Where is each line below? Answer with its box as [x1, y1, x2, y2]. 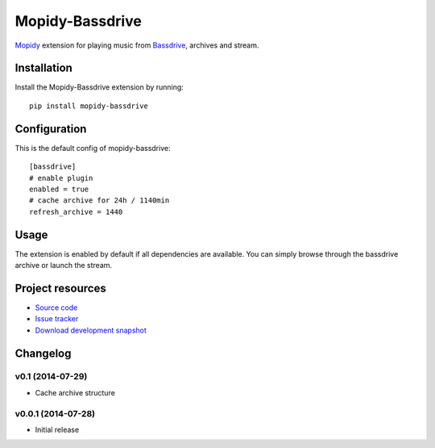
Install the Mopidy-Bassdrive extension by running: [14, 82, 184, 92]
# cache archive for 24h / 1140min [29, 196, 170, 205]
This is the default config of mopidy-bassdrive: [14, 143, 171, 153]
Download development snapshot [35, 325, 147, 335]
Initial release [35, 425, 80, 434]
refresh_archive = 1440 [29, 207, 123, 216]
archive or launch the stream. [14, 261, 113, 270]
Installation [14, 61, 72, 75]
